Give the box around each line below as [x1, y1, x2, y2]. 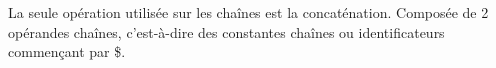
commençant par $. [8, 41, 126, 62]
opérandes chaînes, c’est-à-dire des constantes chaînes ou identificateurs [8, 21, 445, 42]
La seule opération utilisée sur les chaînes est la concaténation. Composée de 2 [8, 2, 489, 22]
